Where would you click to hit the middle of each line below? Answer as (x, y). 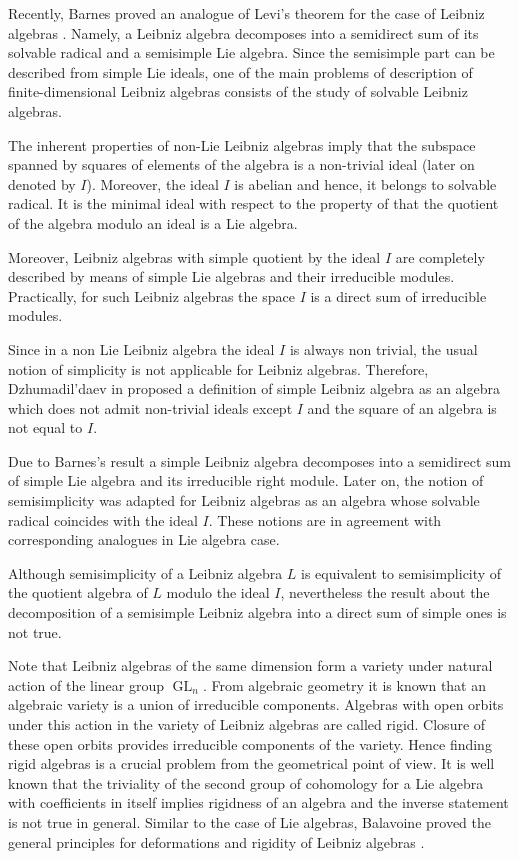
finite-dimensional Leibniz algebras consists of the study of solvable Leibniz (238, 91)
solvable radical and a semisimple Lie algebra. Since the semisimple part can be (251, 52)
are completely (440, 256)
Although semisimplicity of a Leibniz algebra (145, 572)
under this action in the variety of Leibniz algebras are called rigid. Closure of (247, 724)
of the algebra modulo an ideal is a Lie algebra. (153, 222)
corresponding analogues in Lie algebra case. (144, 539)
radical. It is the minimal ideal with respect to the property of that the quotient (253, 203)
